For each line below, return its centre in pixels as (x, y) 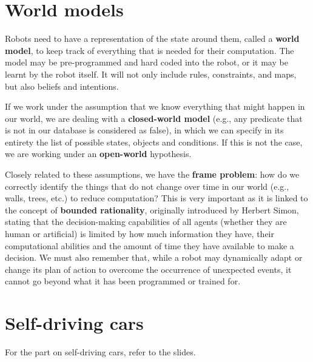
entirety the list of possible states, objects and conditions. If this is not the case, (154, 142)
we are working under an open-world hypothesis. (98, 154)
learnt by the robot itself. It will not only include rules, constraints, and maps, (151, 74)
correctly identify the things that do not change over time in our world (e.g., (147, 186)
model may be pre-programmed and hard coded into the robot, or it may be (146, 62)
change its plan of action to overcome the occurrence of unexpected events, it (148, 269)
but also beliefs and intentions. (62, 86)
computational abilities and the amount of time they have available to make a (150, 245)
